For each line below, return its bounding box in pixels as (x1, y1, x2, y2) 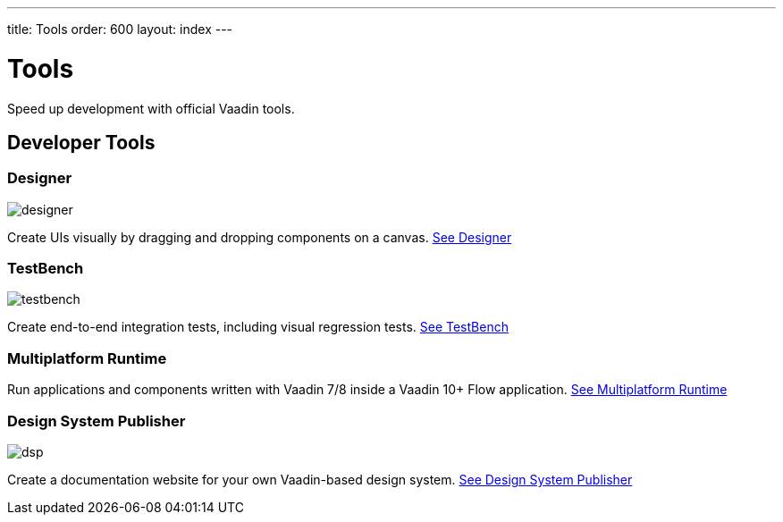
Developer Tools (7, 130, 156, 154)
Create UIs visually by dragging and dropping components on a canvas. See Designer (7, 229, 512, 245)
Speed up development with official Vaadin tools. (7, 100, 295, 116)
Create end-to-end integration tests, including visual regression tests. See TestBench (7, 319, 509, 335)
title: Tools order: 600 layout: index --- (7, 21, 233, 37)
